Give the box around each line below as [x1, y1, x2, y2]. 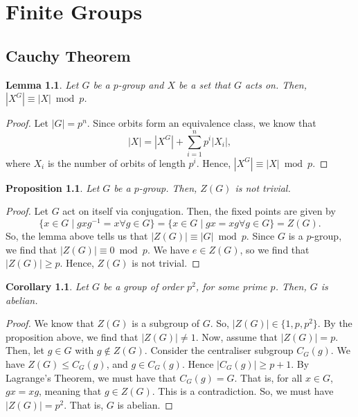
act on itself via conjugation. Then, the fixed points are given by [62, 204, 336, 218]
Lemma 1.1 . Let [6, 77, 79, 91]
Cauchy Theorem [6, 44, 131, 66]
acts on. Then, [244, 77, 307, 91]
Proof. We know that [6, 316, 94, 330]
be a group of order [102, 278, 184, 293]
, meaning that [39, 384, 102, 398]
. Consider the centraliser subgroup [144, 343, 294, 357]
